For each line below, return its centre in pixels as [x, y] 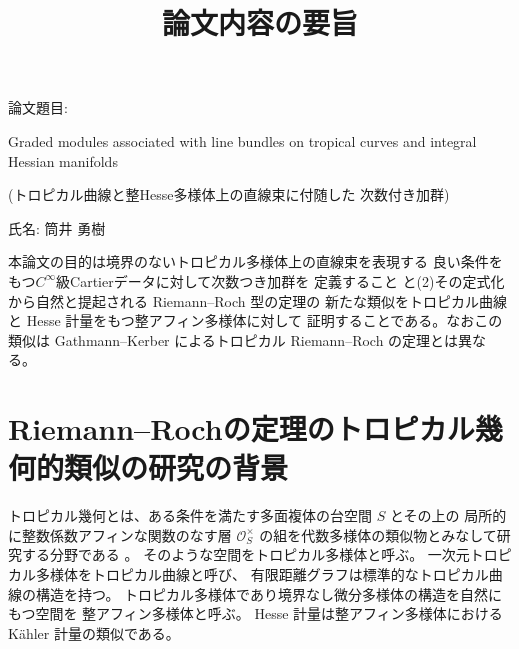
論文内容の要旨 [259, 22]
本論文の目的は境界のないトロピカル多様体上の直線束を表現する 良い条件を [255, 261]
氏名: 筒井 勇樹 [57, 227]
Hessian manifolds [63, 160]
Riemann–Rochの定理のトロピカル [241, 428]
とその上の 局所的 [448, 515]
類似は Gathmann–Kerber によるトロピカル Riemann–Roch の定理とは [233, 339]
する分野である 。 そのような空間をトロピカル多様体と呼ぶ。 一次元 [245, 554]
